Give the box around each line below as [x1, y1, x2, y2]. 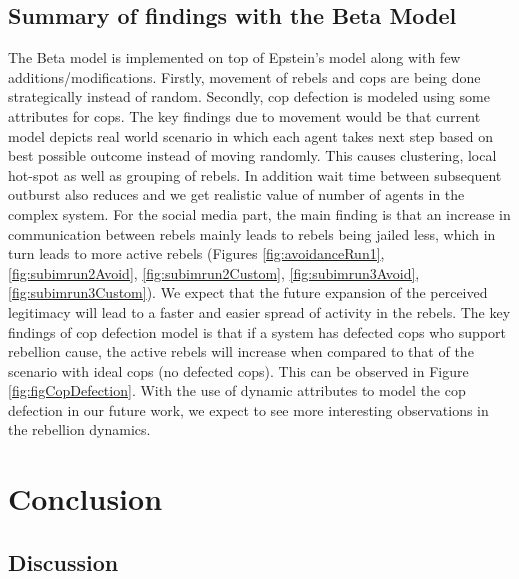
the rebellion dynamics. [8, 419, 151, 440]
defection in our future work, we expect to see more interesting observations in [8, 399, 489, 420]
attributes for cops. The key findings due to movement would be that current [8, 105, 481, 126]
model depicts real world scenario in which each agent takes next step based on [8, 125, 494, 146]
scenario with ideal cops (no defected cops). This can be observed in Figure [8, 360, 469, 381]
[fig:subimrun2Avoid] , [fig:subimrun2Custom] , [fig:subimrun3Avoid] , [8, 262, 420, 283]
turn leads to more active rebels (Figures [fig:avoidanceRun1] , [8, 243, 385, 264]
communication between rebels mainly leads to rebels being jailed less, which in [8, 223, 496, 244]
